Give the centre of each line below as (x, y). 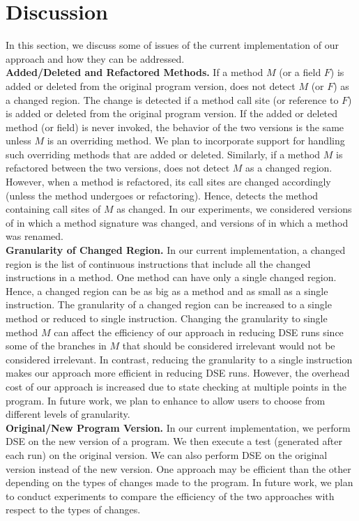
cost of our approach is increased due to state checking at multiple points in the (176, 386)
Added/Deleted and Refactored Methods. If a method (135, 72)
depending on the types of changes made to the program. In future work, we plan (179, 482)
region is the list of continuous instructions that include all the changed (158, 263)
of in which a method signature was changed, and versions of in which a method (177, 222)
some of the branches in (56, 346)
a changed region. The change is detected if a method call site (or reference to (172, 99)
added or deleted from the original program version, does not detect (151, 85)
